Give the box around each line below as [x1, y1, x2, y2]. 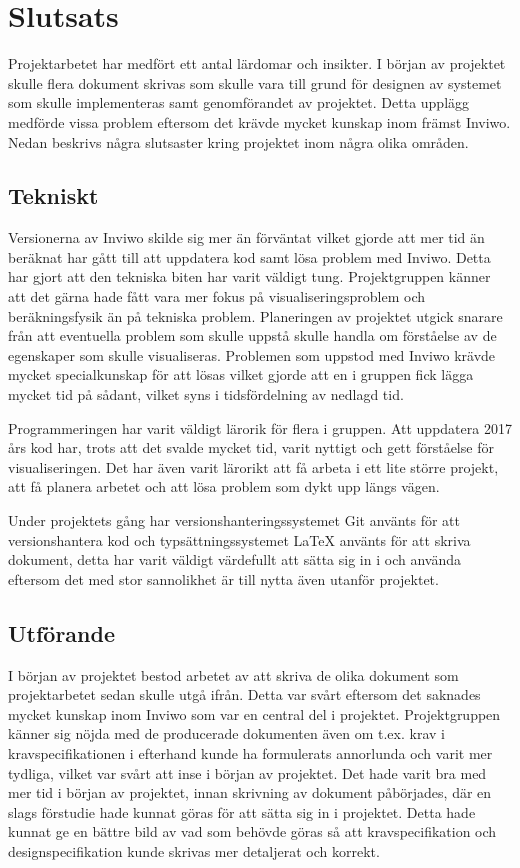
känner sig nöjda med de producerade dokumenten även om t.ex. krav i [8, 723, 445, 744]
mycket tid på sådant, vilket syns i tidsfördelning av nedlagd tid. [8, 384, 404, 405]
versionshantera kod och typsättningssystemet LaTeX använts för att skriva [8, 529, 471, 550]
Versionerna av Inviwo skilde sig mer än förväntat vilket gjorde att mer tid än [8, 227, 485, 248]
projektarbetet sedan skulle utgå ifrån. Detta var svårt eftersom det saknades [8, 684, 481, 705]
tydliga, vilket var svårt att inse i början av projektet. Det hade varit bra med [8, 762, 487, 783]
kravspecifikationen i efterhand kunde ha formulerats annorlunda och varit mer [8, 742, 493, 763]
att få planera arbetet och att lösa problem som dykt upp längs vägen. [8, 476, 440, 497]
